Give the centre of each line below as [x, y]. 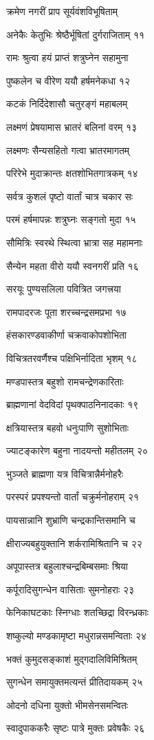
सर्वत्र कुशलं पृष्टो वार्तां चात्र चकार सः [70, 196]
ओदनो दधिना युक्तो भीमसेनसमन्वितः [67, 705]
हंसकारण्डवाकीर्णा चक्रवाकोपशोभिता [66, 335]
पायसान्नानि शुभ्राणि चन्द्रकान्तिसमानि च [71, 520]
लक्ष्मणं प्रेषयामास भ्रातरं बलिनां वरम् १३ [72, 126]
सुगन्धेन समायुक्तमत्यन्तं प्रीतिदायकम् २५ [75, 682]
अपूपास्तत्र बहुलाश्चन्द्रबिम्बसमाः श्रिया [67, 566]
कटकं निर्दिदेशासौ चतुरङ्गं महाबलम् [67, 104]
